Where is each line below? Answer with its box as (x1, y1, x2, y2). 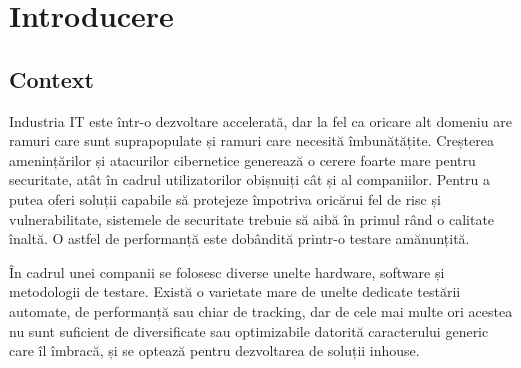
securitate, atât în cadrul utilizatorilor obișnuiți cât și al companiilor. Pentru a (9, 169, 490, 190)
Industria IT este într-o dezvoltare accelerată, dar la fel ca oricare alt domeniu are (9, 110, 512, 131)
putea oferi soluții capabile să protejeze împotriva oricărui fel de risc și (9, 188, 441, 209)
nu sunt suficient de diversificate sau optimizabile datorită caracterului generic (9, 320, 489, 341)
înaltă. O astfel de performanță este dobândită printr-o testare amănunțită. (9, 228, 470, 249)
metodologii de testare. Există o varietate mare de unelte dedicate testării (9, 281, 461, 302)
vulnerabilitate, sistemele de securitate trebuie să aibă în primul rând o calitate (9, 208, 495, 229)
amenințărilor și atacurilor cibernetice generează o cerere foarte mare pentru (9, 149, 476, 170)
